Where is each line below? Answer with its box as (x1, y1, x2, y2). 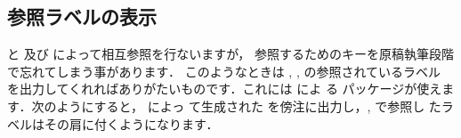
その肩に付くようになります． (44, 114, 219, 133)
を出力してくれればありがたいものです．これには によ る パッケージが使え (7, 79, 442, 98)
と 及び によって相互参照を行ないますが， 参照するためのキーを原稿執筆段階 (7, 45, 455, 63)
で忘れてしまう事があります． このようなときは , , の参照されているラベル (7, 61, 441, 80)
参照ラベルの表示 (7, 3, 157, 30)
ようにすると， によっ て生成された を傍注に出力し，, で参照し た (56, 96, 441, 115)
